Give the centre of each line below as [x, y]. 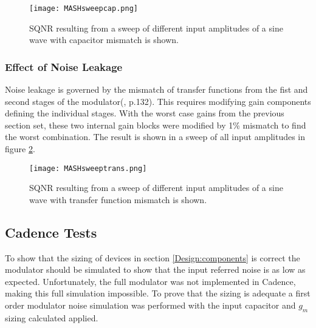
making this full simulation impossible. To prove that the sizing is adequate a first [158, 293]
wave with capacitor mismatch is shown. [104, 40]
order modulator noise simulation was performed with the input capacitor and [150, 305]
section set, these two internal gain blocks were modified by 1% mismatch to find [156, 125]
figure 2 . [20, 149]
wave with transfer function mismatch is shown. [118, 199]
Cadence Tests [51, 232]
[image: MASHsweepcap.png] [84, 8]
